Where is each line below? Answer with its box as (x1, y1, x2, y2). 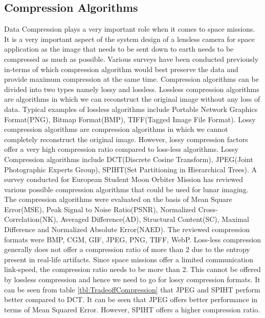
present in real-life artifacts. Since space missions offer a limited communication (4, 254, 254, 264)
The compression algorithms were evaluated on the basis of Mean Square (4, 194, 232, 205)
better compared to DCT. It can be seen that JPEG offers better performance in (4, 294, 258, 305)
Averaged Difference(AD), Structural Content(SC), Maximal (60, 214, 249, 224)
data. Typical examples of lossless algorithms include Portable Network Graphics (4, 103, 258, 114)
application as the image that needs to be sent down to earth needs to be (4, 43, 234, 54)
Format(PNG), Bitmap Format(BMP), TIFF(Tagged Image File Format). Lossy (4, 113, 256, 124)
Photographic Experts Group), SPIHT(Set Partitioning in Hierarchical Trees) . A (4, 164, 257, 174)
